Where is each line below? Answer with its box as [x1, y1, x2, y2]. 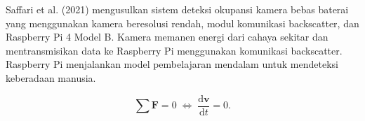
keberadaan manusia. [6, 70, 96, 85]
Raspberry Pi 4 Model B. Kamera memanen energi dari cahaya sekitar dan [6, 29, 328, 44]
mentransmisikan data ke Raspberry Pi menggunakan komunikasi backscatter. [6, 43, 343, 57]
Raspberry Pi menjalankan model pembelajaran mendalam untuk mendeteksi [6, 57, 338, 71]
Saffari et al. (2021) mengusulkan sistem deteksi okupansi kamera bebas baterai [6, 2, 349, 16]
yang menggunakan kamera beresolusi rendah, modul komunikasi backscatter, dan [6, 15, 359, 30]
